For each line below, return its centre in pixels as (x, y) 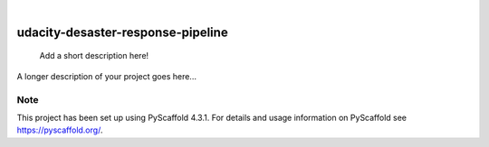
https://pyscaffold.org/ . (60, 130)
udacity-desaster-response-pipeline (122, 32)
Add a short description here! (94, 56)
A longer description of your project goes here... (106, 76)
